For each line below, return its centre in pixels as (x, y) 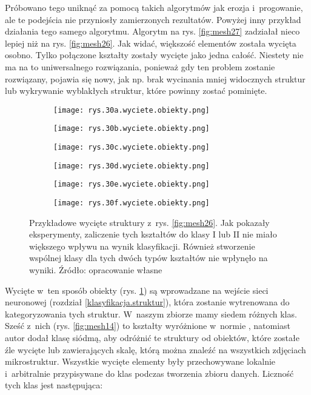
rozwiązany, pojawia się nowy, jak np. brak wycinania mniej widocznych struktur (155, 78)
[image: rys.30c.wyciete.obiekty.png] (132, 148)
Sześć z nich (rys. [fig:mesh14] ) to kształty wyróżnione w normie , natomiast (148, 326)
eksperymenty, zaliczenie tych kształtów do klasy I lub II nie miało (153, 234)
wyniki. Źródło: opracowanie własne (96, 270)
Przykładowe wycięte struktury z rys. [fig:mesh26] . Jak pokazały (149, 222)
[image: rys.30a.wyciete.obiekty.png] (132, 110)
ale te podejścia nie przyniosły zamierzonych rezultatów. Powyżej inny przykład (153, 19)
